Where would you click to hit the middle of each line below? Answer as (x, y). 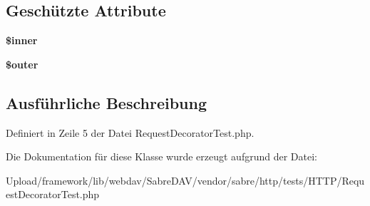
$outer (22, 64)
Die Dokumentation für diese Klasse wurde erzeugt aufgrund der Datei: (161, 156)
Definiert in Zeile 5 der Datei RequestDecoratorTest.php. (130, 132)
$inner (22, 40)
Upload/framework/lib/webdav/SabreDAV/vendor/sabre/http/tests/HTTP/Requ (185, 180)
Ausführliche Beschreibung (106, 102)
